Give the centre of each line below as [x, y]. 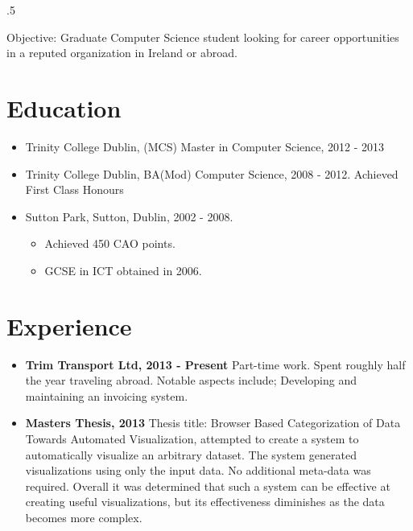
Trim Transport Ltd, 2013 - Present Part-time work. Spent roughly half [215, 364]
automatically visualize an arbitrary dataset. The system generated [191, 454]
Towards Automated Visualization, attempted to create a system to [192, 438]
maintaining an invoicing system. [107, 395]
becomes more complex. [84, 517]
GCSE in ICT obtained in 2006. [123, 270]
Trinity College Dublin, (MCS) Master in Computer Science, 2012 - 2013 [205, 146]
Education [64, 107]
